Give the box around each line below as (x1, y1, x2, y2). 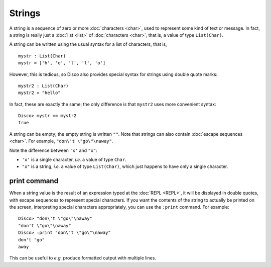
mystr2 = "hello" (18, 90, 61, 96)
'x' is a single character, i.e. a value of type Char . (22, 156, 126, 163)
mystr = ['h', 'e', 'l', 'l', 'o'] (18, 60, 106, 66)
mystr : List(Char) (18, 53, 66, 59)
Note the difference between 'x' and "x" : (9, 147, 98, 153)
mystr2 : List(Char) (18, 83, 69, 88)
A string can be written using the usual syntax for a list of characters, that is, (9, 41, 168, 47)
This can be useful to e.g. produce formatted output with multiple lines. (9, 255, 157, 261)
